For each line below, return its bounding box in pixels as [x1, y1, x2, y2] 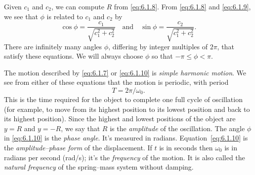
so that [151, 51, 173, 61]
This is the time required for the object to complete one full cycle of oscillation [4, 94, 243, 105]
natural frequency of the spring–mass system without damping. [4, 162, 194, 172]
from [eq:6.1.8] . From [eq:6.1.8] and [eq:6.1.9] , [114, 1, 251, 11]
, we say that [61, 123, 100, 133]
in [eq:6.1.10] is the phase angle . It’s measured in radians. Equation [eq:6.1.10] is [4, 133, 248, 143]
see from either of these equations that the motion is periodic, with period [4, 77, 229, 87]
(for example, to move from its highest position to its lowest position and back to [4, 104, 250, 114]
